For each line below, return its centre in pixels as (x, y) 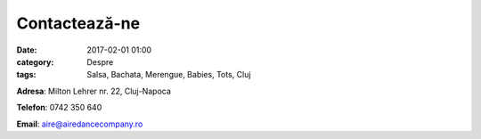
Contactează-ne (78, 23)
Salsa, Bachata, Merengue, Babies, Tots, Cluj (169, 75)
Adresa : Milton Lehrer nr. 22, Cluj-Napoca (94, 91)
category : (35, 61)
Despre (100, 61)
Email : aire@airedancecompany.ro (80, 124)
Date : (27, 50)
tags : (26, 75)
